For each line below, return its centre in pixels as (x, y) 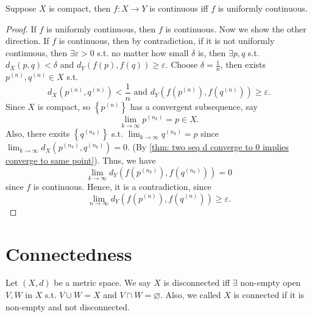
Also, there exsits (38, 133)
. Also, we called (190, 295)
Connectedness (69, 253)
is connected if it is (269, 295)
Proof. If (21, 28)
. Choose (182, 64)
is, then (212, 52)
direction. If (27, 41)
